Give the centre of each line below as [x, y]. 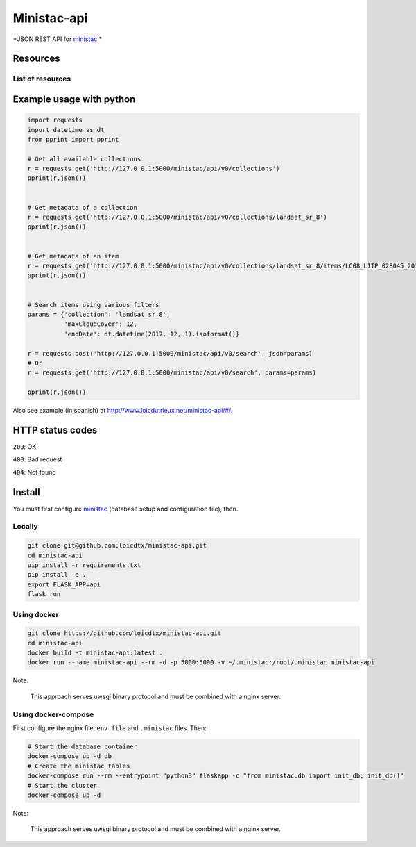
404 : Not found [35, 472]
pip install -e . [57, 575]
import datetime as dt [66, 130]
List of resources [42, 79]
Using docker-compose [53, 714]
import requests [55, 120]
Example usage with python [74, 99]
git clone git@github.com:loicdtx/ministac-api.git [117, 546]
